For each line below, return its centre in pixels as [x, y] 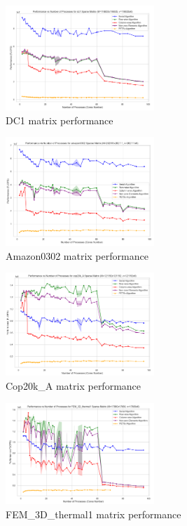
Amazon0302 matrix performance [77, 255]
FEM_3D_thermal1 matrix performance [93, 514]
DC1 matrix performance [60, 120]
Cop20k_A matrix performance [74, 386]
